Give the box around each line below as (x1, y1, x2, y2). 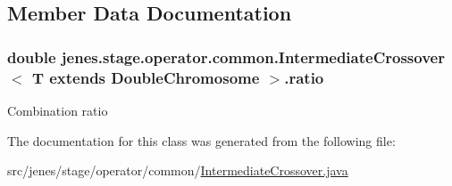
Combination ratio (7, 101, 108, 119)
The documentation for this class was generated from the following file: (7, 131, 396, 150)
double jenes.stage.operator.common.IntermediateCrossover (7, 45, 445, 68)
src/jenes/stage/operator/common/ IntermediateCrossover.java (7, 161, 348, 180)
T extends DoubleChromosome (31, 66, 260, 88)
